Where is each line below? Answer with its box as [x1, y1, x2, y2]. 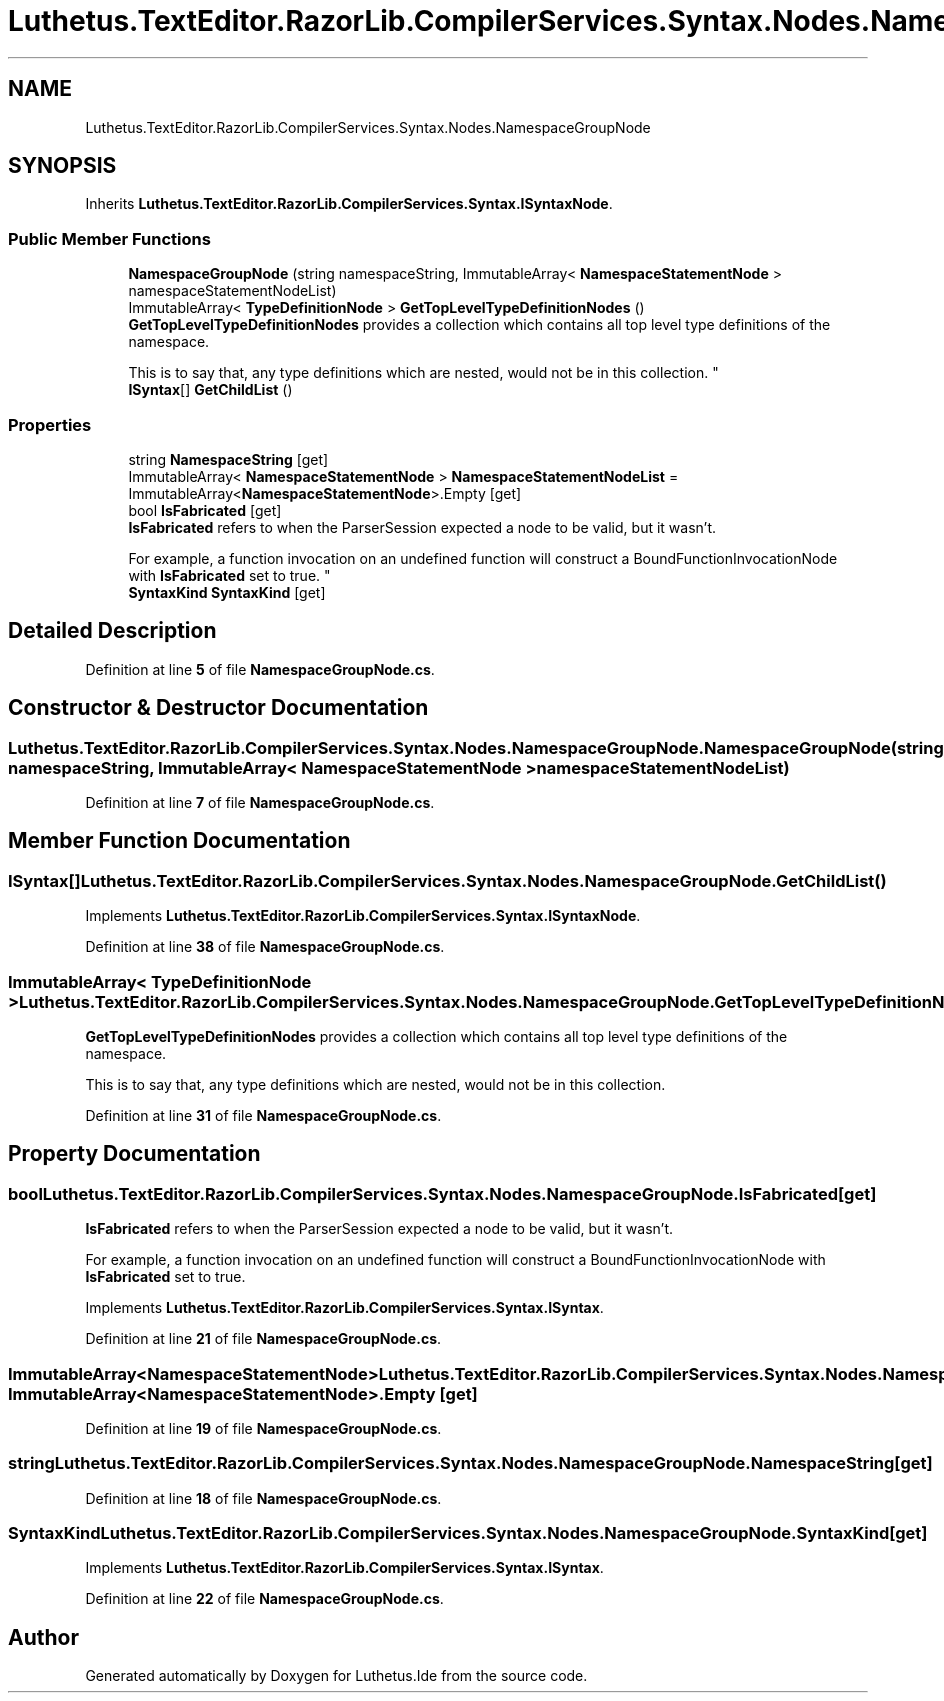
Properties [8, 414, 92, 435]
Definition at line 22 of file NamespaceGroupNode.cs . [85, 1590, 444, 1608]
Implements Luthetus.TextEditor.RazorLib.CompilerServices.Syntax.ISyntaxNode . [85, 907, 641, 925]
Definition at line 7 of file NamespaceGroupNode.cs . [85, 794, 435, 811]
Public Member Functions [8, 228, 211, 249]
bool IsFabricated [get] [128, 501, 282, 519]
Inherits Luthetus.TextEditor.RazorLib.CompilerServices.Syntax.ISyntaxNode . [85, 195, 613, 213]
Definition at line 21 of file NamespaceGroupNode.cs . [85, 1330, 442, 1348]
